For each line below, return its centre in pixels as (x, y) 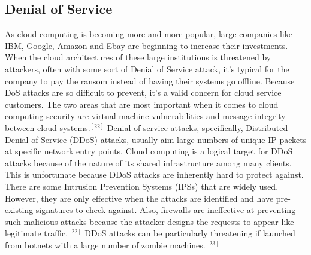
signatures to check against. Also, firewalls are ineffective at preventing (166, 210)
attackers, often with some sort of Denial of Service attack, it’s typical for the (147, 69)
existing (19, 210)
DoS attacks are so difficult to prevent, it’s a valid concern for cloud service (143, 92)
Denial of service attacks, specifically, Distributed (197, 127)
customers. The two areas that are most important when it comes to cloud (142, 104)
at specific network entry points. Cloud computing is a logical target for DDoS (149, 151)
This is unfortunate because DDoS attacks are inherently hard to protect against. (154, 174)
